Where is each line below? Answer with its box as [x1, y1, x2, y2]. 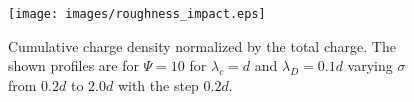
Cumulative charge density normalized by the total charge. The [8, 35, 396, 56]
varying [347, 55, 393, 76]
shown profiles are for [8, 55, 139, 76]
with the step [117, 74, 199, 95]
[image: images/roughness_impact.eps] [8, 7, 266, 21]
